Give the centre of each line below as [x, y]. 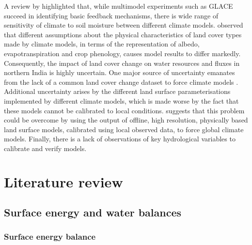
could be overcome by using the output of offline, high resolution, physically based [126, 120]
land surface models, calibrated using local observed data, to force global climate [124, 129]
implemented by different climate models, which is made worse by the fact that [121, 100]
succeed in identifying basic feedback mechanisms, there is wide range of [111, 15]
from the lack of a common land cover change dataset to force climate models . [121, 82]
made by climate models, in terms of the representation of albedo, [102, 44]
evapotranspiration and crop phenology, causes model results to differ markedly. [122, 53]
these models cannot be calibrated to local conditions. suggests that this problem [124, 110]
